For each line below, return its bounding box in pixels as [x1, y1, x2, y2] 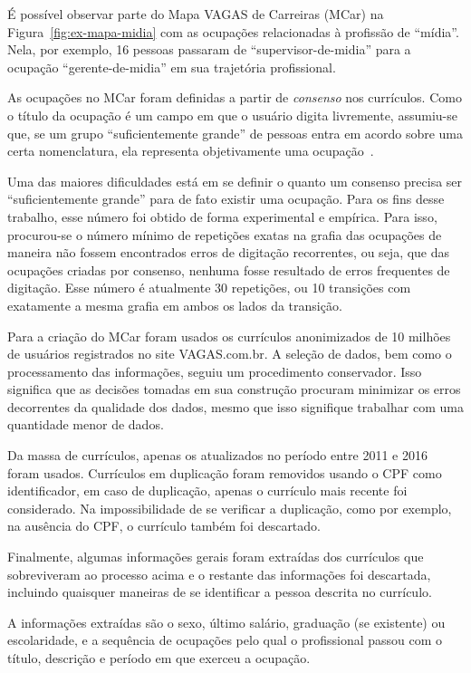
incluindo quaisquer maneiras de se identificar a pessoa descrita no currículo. [7, 582, 432, 601]
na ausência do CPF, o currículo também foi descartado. [7, 516, 321, 535]
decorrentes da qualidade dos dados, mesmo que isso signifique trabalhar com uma [7, 397, 464, 416]
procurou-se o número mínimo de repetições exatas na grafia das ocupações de [7, 225, 442, 244]
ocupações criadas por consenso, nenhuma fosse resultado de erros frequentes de [7, 260, 450, 279]
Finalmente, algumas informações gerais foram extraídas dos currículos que [7, 547, 424, 566]
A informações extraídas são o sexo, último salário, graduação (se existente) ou [7, 612, 446, 631]
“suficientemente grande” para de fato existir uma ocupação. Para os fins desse [7, 189, 445, 208]
